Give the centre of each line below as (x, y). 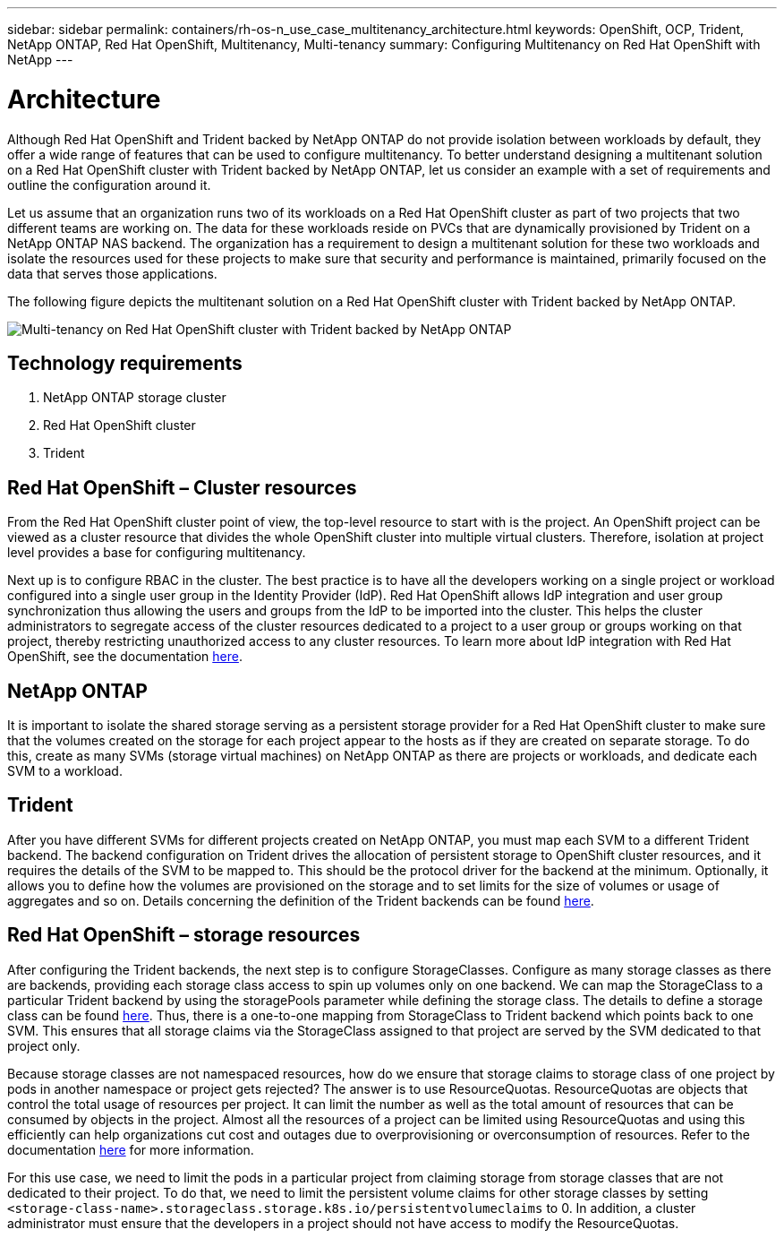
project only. (44, 1045)
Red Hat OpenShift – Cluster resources (182, 487)
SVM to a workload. (65, 771)
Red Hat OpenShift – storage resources (184, 935)
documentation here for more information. (131, 1149)
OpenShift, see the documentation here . (125, 657)
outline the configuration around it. (109, 185)
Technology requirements (125, 363)
